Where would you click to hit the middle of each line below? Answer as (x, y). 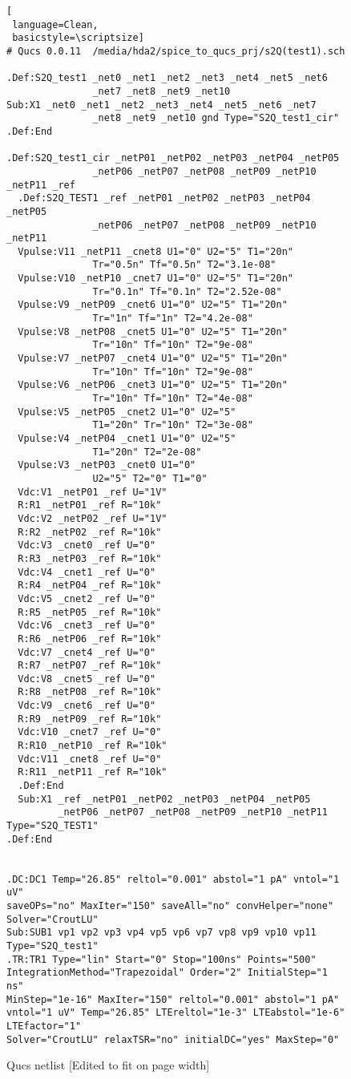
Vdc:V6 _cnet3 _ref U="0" (87, 626)
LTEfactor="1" (44, 1026)
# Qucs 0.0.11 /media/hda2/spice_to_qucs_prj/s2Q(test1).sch (176, 51)
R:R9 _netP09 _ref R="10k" (90, 719)
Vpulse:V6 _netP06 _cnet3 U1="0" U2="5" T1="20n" (153, 385)
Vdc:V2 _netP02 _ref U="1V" (93, 518)
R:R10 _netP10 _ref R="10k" (93, 746)
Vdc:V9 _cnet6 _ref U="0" (87, 706)
